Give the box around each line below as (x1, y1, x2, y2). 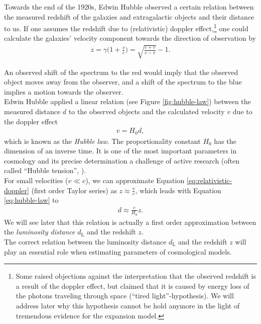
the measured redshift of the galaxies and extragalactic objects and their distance (4, 11, 254, 22)
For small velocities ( (4, 175, 68, 186)
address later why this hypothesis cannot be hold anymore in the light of (16, 300, 240, 310)
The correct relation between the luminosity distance (4, 236, 167, 247)
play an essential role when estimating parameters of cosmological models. (4, 246, 232, 257)
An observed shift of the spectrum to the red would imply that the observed (4, 66, 238, 77)
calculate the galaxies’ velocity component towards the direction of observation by (4, 33, 256, 43)
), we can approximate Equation (85, 175, 185, 186)
